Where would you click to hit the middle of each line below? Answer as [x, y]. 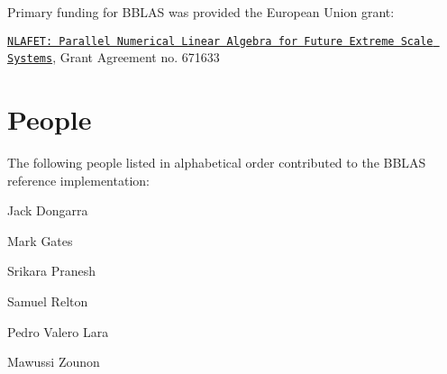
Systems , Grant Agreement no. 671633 [114, 57]
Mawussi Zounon [54, 362]
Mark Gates [40, 240]
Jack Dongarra [48, 210]
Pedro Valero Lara [58, 331]
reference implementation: [78, 180]
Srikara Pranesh [52, 271]
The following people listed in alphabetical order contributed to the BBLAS [217, 163]
